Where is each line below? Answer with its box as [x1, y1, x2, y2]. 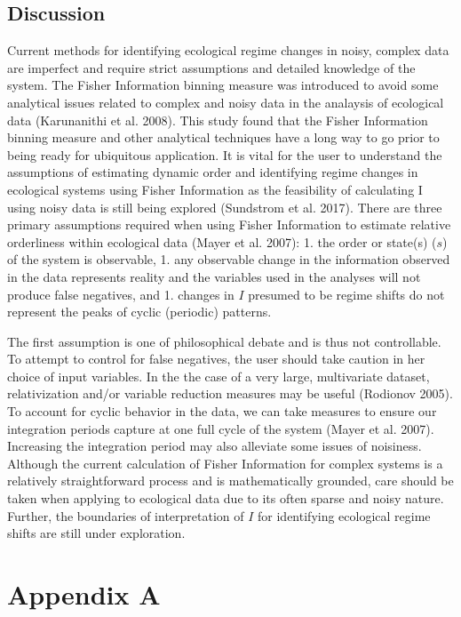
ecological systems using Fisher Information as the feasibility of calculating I [7, 180, 423, 198]
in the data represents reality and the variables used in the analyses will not [7, 267, 421, 285]
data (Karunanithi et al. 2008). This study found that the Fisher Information [7, 110, 428, 129]
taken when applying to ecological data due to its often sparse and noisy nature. [7, 489, 444, 508]
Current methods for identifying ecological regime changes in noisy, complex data [7, 41, 449, 60]
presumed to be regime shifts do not [248, 284, 445, 303]
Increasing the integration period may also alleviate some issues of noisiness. [7, 437, 422, 455]
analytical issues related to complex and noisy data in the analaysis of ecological [7, 92, 444, 111]
